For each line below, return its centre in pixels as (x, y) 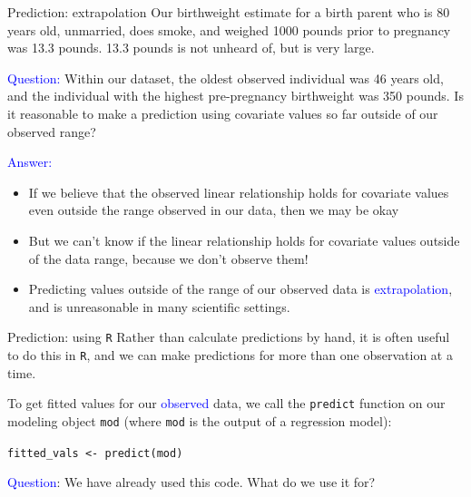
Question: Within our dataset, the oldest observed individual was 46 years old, (226, 78)
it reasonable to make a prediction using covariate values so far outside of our (223, 113)
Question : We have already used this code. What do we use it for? (191, 482)
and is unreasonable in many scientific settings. (159, 306)
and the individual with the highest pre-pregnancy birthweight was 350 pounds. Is (235, 96)
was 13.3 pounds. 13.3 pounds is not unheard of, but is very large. (191, 48)
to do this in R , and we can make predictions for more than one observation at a (230, 354)
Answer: (30, 162)
